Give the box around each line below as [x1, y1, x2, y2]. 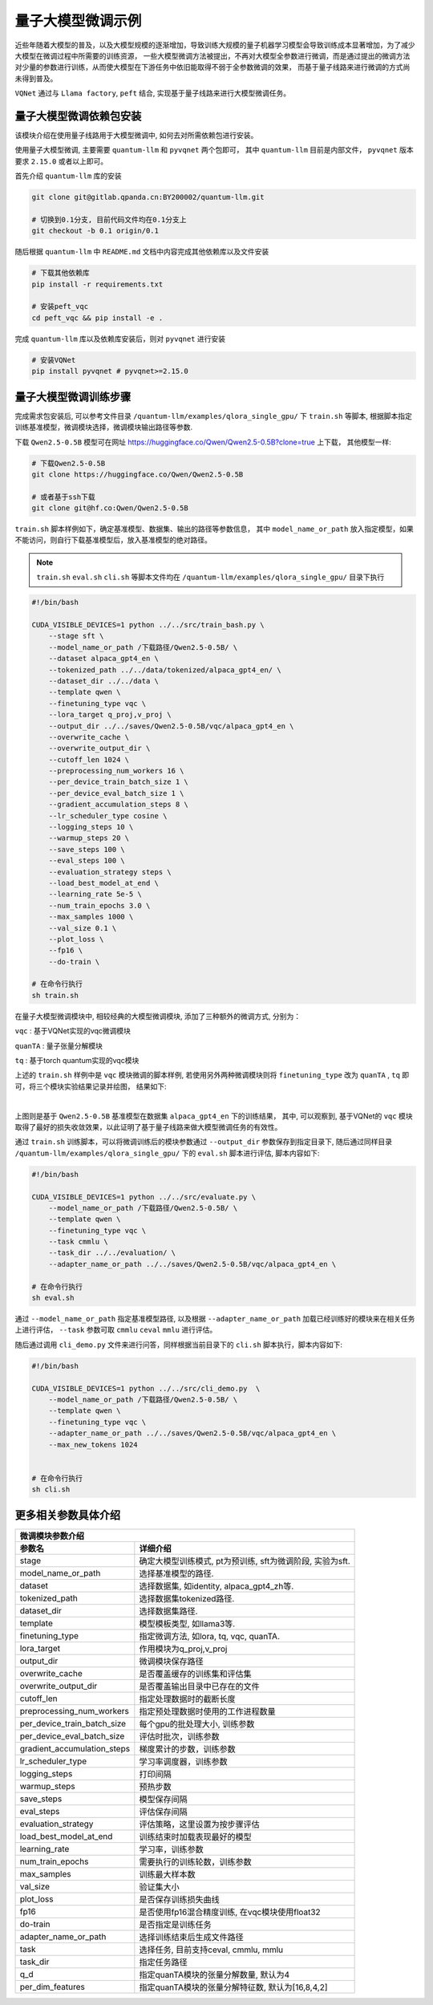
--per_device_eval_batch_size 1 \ [48, 789, 184, 798]
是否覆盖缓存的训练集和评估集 [139, 1668, 252, 1679]
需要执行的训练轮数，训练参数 [139, 1856, 252, 1867]
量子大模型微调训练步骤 [14, 390, 132, 404]
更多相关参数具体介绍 [14, 1508, 120, 1522]
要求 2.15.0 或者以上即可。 [14, 156, 108, 166]
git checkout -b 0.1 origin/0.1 [31, 226, 160, 236]
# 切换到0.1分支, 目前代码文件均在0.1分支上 [31, 215, 187, 224]
